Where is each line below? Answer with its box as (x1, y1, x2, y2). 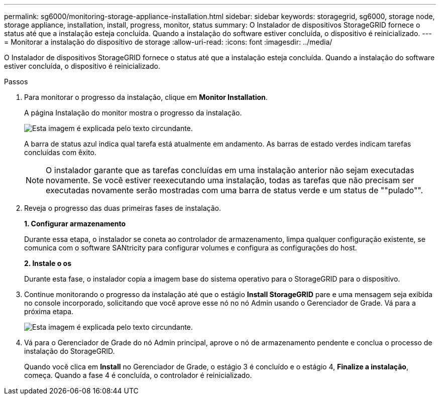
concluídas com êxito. (24, 148, 96, 157)
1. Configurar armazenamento (24, 219, 126, 228)
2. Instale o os (24, 259, 71, 268)
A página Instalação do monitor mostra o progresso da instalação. (24, 108, 242, 117)
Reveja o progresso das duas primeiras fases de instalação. (24, 204, 221, 212)
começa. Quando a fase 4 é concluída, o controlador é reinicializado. (24, 371, 252, 379)
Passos (4, 77, 28, 86)
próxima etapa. (24, 307, 74, 316)
